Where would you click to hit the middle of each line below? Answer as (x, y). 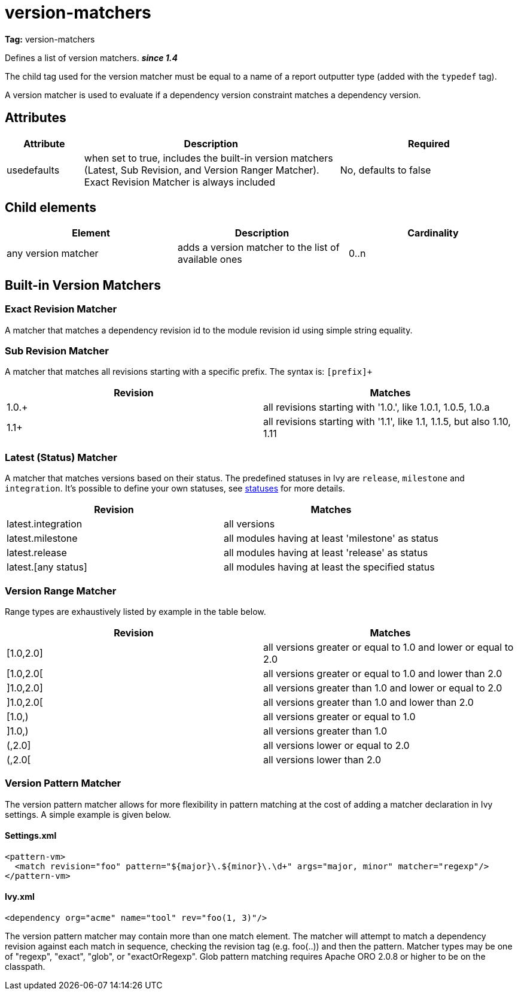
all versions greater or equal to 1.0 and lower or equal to (388, 647)
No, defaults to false (386, 170)
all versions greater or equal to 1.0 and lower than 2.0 (383, 673)
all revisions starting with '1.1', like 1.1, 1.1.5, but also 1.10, (387, 422)
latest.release (37, 553)
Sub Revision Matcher (57, 351)
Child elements (51, 208)
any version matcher (53, 254)
